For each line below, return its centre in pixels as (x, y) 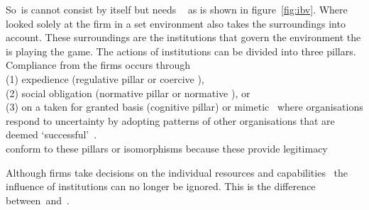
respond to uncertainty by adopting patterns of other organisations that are (170, 120)
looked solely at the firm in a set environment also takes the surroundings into (176, 23)
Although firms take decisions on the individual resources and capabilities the (177, 172)
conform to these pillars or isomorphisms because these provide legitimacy (167, 148)
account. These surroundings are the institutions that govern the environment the (183, 37)
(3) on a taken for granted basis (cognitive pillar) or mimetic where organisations (184, 107)
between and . (38, 200)
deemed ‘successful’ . (51, 134)
